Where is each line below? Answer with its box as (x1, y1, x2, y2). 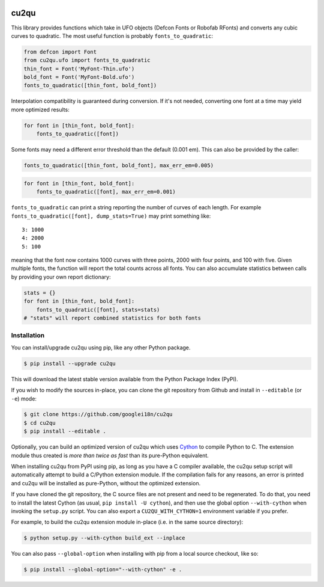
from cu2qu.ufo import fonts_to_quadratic (23, 57, 151, 64)
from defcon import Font (23, 48, 97, 55)
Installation (11, 331, 45, 340)
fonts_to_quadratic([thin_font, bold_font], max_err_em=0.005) (23, 162, 214, 169)
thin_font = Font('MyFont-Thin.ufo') (23, 65, 135, 72)
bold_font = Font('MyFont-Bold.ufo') (23, 74, 135, 81)
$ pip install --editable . (23, 428, 106, 435)
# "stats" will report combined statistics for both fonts (23, 315, 201, 322)
